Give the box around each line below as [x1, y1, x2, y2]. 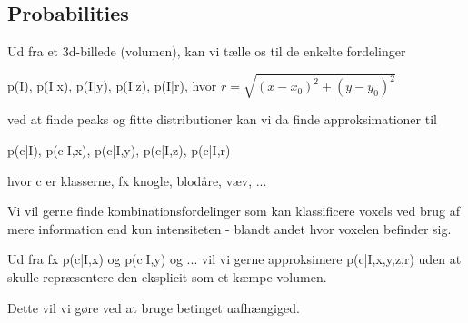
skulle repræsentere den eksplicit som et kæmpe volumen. [7, 267, 327, 286]
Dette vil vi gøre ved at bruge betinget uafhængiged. [7, 298, 300, 317]
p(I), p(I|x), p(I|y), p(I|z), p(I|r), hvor [7, 76, 217, 95]
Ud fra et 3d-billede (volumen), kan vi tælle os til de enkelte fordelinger [7, 42, 406, 61]
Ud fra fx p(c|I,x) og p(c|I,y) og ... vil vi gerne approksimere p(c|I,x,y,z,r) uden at [7, 250, 462, 269]
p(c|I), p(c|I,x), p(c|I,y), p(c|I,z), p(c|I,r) [7, 140, 231, 159]
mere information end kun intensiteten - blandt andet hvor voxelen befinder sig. [7, 219, 452, 238]
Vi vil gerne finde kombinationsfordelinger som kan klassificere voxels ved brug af [7, 201, 460, 220]
